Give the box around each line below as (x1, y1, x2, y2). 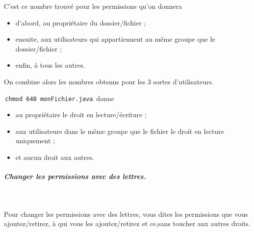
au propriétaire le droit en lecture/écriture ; (15, 109, 147, 120)
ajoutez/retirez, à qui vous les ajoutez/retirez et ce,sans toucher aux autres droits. (4, 218, 251, 229)
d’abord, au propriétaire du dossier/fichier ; (15, 17, 146, 27)
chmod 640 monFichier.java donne (5, 93, 114, 103)
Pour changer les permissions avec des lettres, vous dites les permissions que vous (4, 208, 248, 219)
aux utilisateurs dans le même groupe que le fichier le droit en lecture (15, 126, 224, 136)
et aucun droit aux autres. (15, 152, 94, 162)
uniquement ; (15, 135, 55, 146)
